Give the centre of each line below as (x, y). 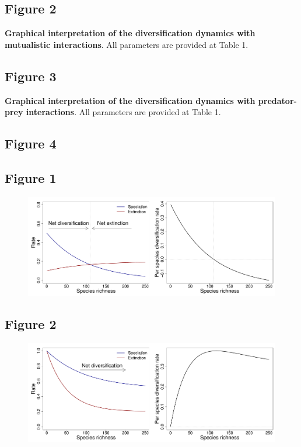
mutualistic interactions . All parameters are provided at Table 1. (127, 44)
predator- (277, 100)
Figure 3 (31, 76)
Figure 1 (31, 177)
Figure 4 (31, 143)
